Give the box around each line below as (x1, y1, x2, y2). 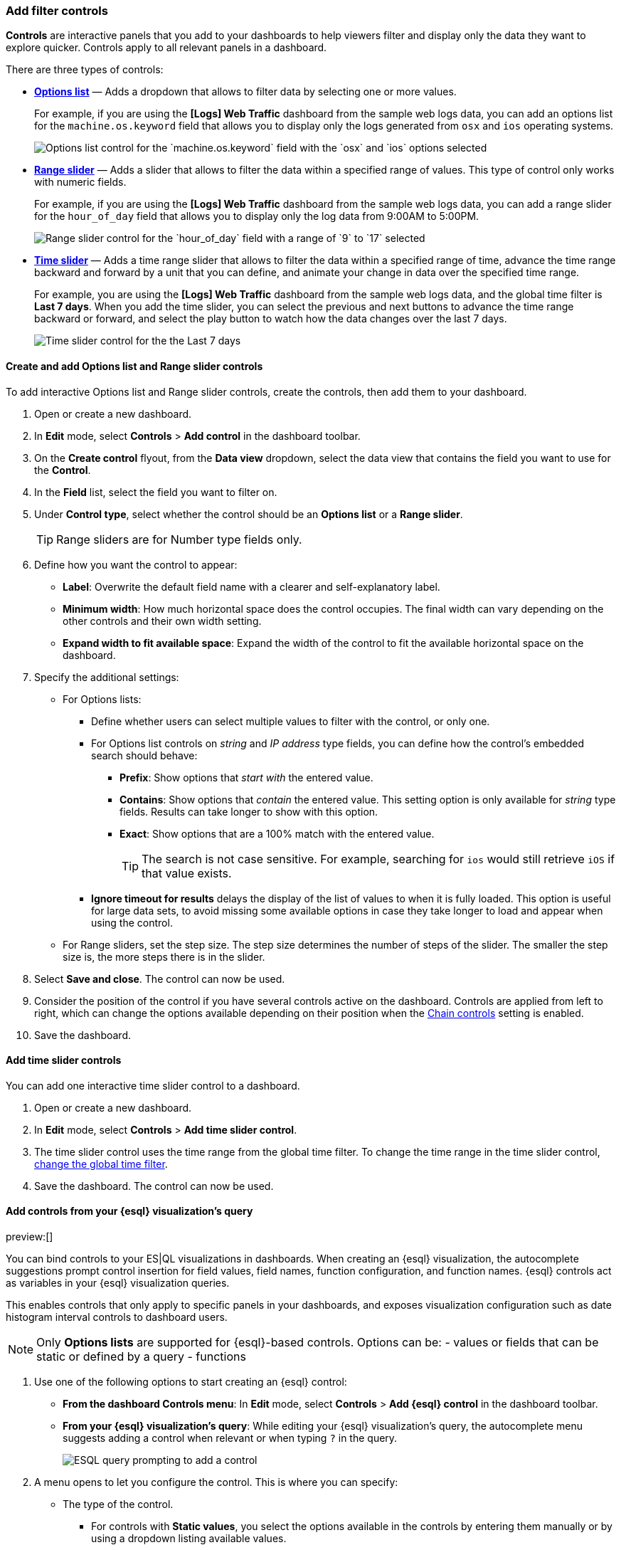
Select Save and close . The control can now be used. (34, 972, 285, 985)
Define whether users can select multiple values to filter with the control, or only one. (91, 715, 490, 727)
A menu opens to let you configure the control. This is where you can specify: (34, 1476, 398, 1489)
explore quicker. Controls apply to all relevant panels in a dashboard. (6, 41, 327, 54)
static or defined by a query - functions (36, 1349, 246, 1364)
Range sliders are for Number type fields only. (56, 532, 302, 547)
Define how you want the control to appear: (34, 558, 238, 571)
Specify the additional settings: (34, 670, 179, 683)
